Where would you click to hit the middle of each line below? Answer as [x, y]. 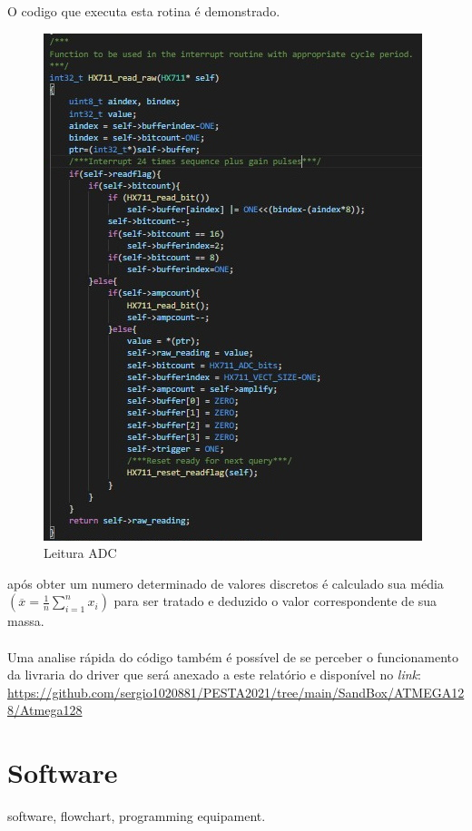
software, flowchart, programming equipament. [137, 816]
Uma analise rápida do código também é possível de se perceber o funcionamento [233, 656]
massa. [26, 621]
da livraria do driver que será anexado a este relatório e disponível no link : [214, 675]
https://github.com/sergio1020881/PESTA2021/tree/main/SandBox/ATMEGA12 [236, 692]
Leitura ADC [80, 553]
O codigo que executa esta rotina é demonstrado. [144, 11]
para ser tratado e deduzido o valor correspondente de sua [275, 601]
